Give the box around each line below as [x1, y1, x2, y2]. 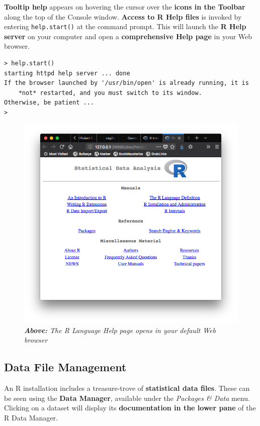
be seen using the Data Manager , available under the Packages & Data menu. [4, 392, 250, 403]
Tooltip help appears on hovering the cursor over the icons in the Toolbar [4, 2, 245, 12]
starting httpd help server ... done [4, 69, 130, 77]
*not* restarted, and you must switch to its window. [18, 89, 202, 96]
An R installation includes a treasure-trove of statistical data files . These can [4, 382, 250, 393]
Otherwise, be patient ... [4, 99, 94, 106]
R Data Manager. [4, 412, 58, 422]
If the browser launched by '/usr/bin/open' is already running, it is [4, 79, 249, 87]
